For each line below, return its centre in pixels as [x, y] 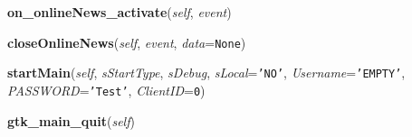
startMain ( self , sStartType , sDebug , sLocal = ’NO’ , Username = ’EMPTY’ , [206, 73]
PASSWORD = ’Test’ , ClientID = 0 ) [106, 90]
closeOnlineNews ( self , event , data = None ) [127, 42]
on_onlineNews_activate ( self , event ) [120, 12]
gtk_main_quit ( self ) [71, 120]
